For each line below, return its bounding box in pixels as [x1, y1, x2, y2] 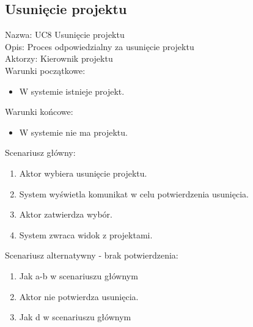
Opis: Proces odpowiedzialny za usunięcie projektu [5, 40, 194, 53]
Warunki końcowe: [5, 105, 73, 118]
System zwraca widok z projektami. [19, 228, 153, 241]
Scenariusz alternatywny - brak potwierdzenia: [5, 249, 178, 262]
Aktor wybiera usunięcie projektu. [19, 166, 147, 179]
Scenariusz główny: [5, 146, 76, 159]
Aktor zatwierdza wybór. [19, 208, 112, 221]
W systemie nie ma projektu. [19, 125, 128, 138]
